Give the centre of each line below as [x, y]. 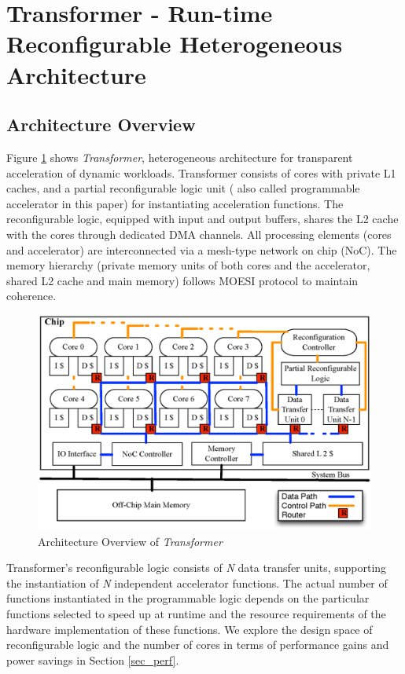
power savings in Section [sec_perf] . [93, 659]
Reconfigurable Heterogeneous [175, 44]
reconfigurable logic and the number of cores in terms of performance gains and [198, 645]
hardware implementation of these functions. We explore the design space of [190, 629]
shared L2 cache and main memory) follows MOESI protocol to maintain [182, 280]
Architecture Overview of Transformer [130, 541]
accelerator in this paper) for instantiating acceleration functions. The [175, 203]
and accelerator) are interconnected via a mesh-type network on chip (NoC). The [202, 249]
